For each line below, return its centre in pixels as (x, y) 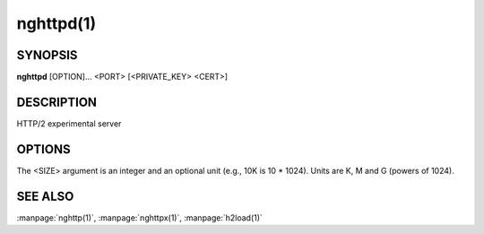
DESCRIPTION (57, 102)
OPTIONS (43, 149)
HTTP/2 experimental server (69, 123)
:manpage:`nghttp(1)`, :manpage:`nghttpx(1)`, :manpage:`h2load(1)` (140, 217)
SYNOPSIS (47, 55)
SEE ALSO (45, 196)
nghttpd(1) (56, 23)
